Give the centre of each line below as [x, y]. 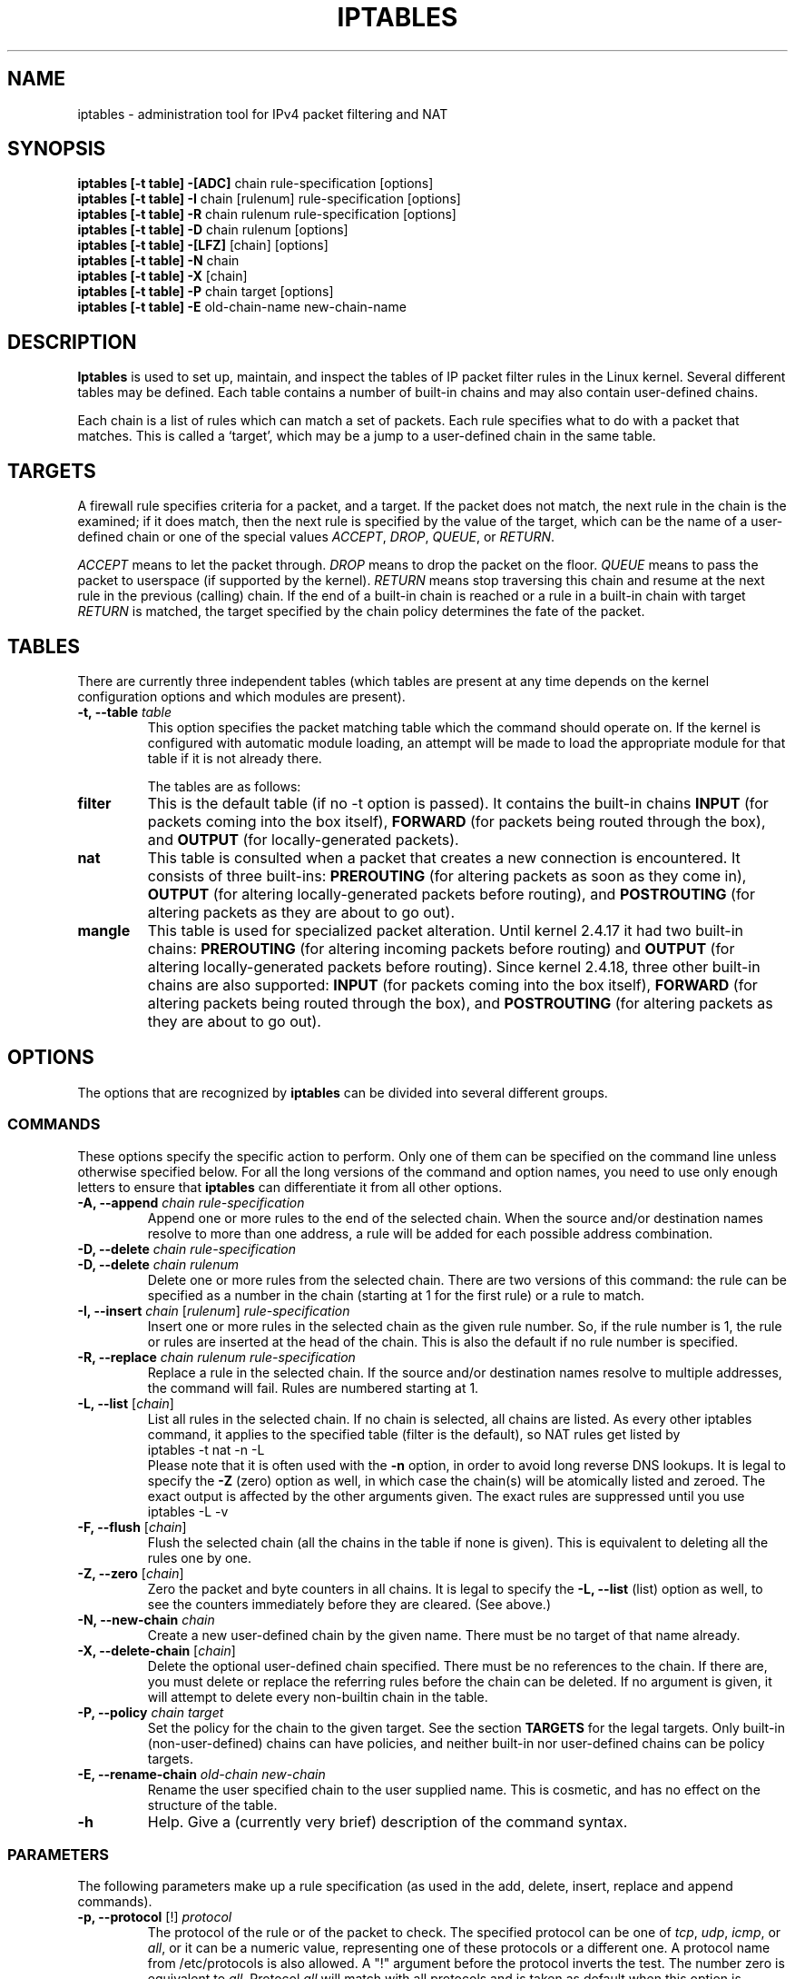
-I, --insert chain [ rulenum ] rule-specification [214, 1310]
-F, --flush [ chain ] [132, 1527]
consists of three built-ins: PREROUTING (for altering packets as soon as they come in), [447, 875]
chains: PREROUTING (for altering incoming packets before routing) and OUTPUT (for [441, 948]
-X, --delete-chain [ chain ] [157, 1650]
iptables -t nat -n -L [206, 1449]
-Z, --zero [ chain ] [131, 1573]
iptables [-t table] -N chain [158, 261]
